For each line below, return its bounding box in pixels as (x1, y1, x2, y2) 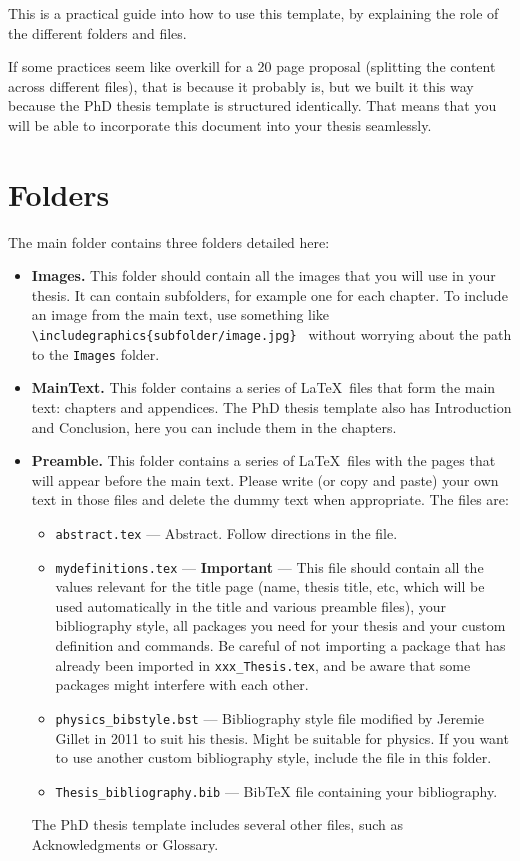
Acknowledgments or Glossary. (31, 833, 219, 854)
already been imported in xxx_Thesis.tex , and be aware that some (55, 654, 471, 675)
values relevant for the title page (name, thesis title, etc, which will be (55, 576, 485, 597)
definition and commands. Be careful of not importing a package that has (55, 635, 506, 656)
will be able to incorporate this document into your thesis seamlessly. (8, 114, 432, 135)
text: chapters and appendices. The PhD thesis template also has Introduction (31, 396, 512, 417)
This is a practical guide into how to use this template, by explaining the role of (8, 3, 499, 23)
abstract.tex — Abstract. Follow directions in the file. (55, 522, 398, 543)
